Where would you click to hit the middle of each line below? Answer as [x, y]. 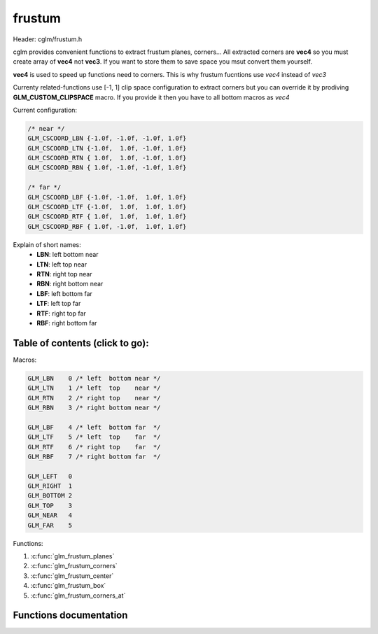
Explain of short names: [47, 244]
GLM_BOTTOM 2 [50, 496]
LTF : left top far [59, 304]
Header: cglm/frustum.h [48, 39]
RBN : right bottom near [70, 284]
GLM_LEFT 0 [50, 476]
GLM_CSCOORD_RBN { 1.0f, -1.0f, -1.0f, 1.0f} [107, 168]
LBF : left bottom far [64, 293]
